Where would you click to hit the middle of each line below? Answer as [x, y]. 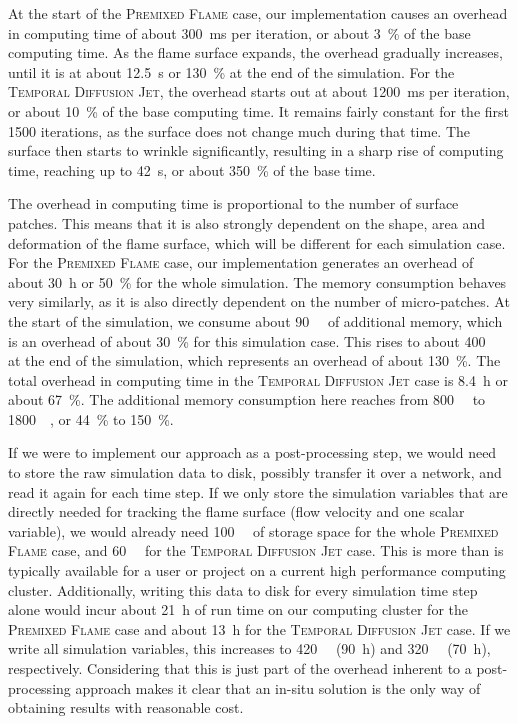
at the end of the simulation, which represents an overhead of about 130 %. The [254, 360]
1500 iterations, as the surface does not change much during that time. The [239, 130]
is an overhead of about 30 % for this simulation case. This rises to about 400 [247, 340]
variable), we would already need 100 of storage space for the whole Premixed [253, 530]
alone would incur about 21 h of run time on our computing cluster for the [238, 609]
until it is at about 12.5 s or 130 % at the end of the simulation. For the [231, 71]
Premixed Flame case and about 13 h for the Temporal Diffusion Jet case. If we [259, 628]
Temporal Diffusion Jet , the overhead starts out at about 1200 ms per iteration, [259, 91]
